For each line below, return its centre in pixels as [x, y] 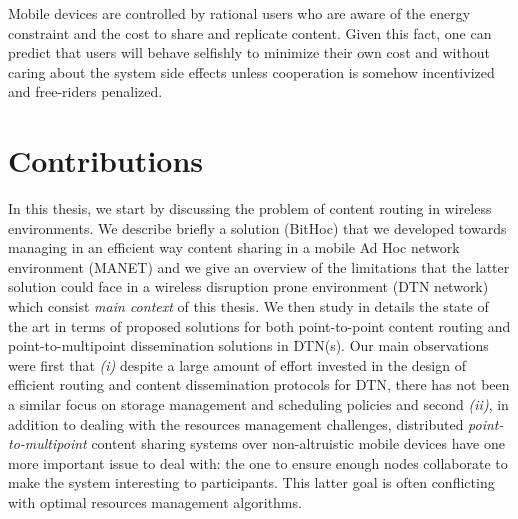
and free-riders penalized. [85, 91]
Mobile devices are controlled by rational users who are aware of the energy [239, 13]
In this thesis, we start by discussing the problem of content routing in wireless [250, 208]
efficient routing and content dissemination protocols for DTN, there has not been [259, 384]
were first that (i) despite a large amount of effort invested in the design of [237, 364]
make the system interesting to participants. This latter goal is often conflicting [251, 482]
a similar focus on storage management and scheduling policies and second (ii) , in [258, 404]
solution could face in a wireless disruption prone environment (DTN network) [248, 286]
